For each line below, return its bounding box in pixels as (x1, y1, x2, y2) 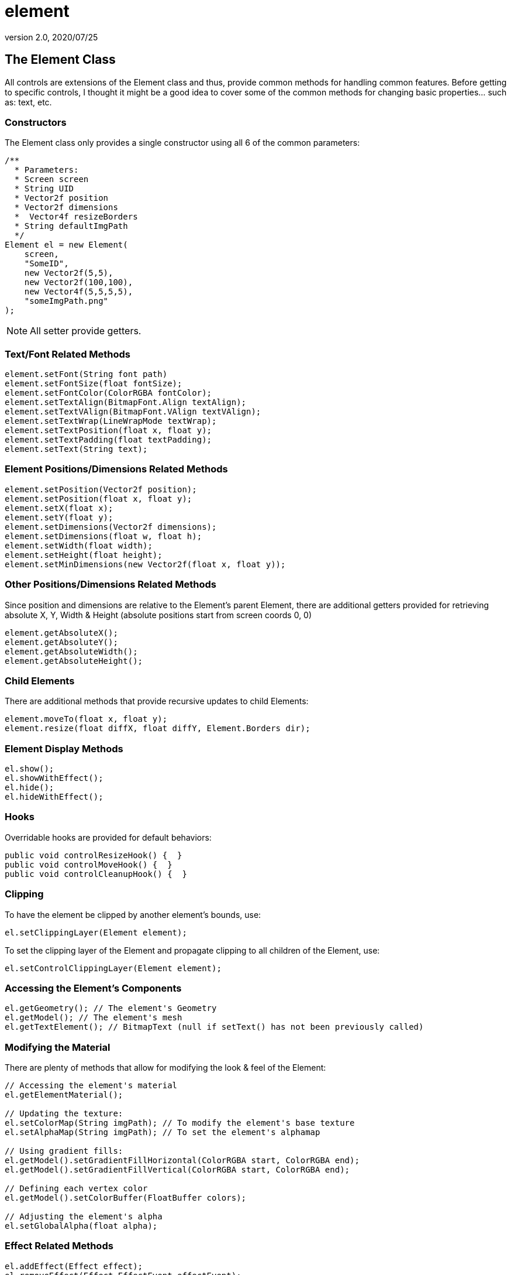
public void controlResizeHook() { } (5, 850, 182, 860)
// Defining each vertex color (5, 1184, 148, 1194)
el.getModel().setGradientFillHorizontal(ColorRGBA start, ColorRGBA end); (5, 1156, 360, 1166)
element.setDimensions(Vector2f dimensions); (5, 522, 217, 532)
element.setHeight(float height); (5, 550, 163, 560)
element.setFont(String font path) (5, 369, 168, 379)
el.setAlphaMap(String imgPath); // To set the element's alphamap (5, 1127, 320, 1137)
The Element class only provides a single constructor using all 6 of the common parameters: (5, 138, 360, 148)
